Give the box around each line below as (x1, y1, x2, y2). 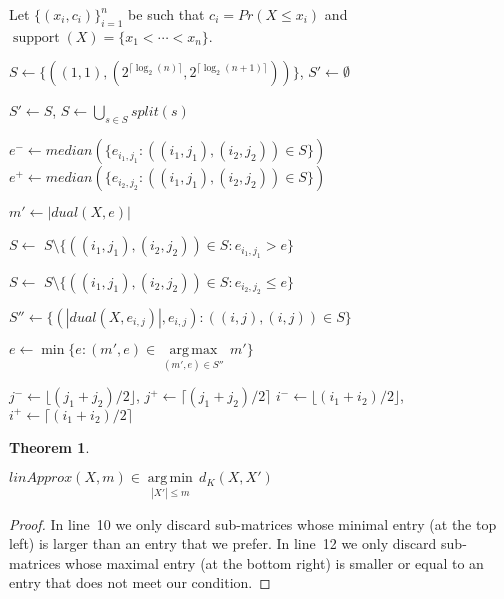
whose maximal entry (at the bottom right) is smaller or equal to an (65, 552, 484, 573)
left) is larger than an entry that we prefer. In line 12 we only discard (9, 533, 437, 554)
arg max (169, 343, 218, 357)
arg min (147, 471, 193, 486)
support (12, 30, 60, 45)
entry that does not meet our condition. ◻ (9, 572, 271, 593)
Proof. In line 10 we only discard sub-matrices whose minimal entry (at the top (9, 513, 497, 534)
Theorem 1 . (9, 436, 90, 457)
